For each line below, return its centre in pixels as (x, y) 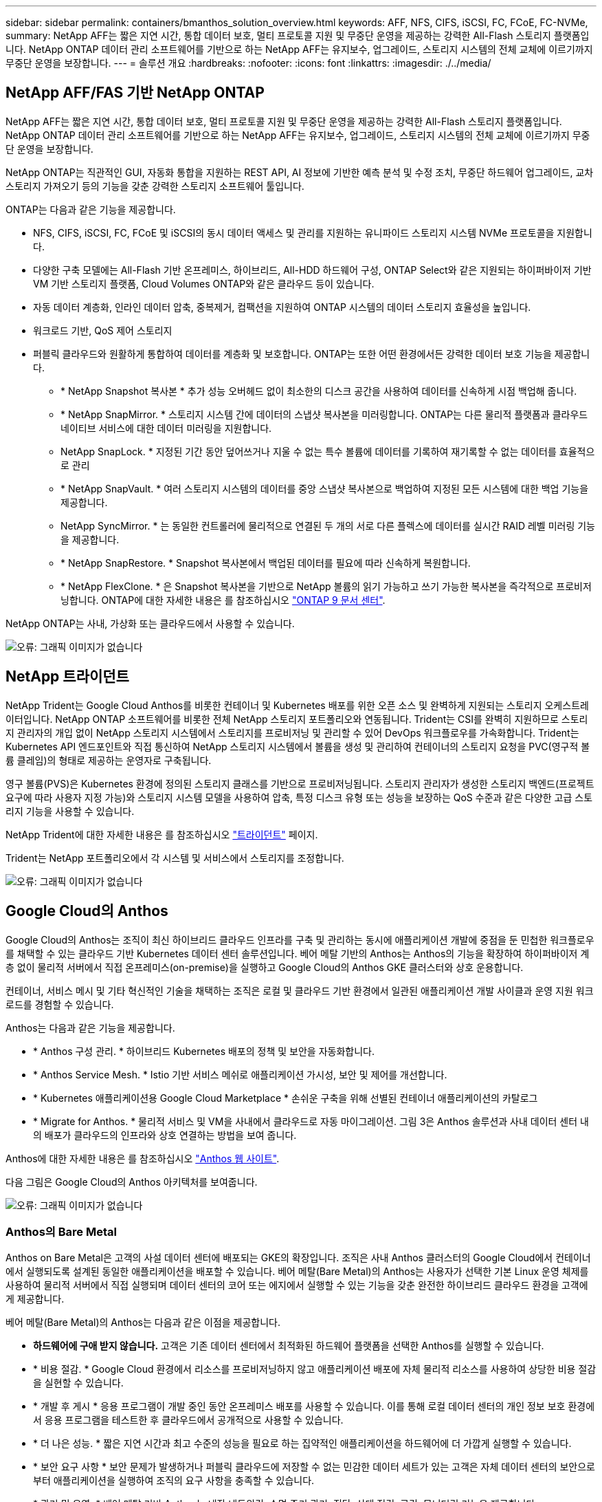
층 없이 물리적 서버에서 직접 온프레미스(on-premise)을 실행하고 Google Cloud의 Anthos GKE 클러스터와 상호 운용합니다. (265, 967)
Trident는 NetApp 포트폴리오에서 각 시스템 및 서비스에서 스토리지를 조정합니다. (175, 858)
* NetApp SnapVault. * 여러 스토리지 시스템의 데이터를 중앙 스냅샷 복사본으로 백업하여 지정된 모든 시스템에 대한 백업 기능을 (325, 488)
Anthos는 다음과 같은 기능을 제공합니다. (90, 1027)
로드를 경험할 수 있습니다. (60, 1004)
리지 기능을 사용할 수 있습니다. (70, 811)
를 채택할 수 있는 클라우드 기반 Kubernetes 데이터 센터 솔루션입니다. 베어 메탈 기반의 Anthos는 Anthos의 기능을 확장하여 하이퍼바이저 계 (298, 953)
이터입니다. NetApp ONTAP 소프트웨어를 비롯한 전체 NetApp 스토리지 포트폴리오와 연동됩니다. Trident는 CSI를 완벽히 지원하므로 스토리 (297, 719)
